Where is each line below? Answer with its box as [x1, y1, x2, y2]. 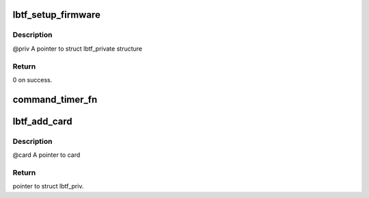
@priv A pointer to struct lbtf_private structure [12, 45, 143, 53]
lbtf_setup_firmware [12, 9, 100, 21]
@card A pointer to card [12, 151, 81, 159]
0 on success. [12, 75, 53, 84]
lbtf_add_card [12, 115, 73, 127]
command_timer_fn [12, 93, 98, 106]
